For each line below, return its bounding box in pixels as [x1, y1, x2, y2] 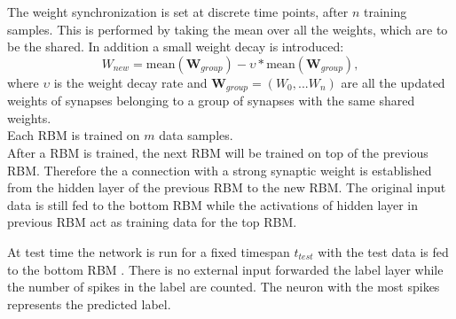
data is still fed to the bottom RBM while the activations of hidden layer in [7, 195, 419, 214]
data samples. [159, 126, 233, 144]
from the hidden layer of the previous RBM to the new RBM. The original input [7, 178, 446, 197]
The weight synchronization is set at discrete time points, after [7, 3, 349, 20]
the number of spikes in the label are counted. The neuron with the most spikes [7, 277, 440, 296]
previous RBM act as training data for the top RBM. [7, 213, 297, 231]
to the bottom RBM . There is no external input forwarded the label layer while [7, 260, 444, 278]
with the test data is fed [318, 242, 449, 261]
